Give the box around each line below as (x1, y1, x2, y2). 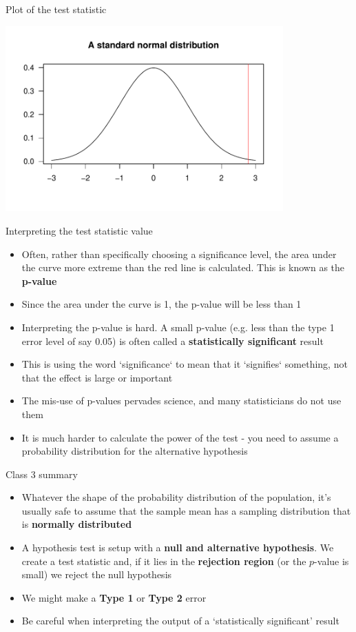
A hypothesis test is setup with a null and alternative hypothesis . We (21, 540, 334, 555)
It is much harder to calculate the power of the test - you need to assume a (21, 430, 339, 444)
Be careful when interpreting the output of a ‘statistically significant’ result (21, 613, 339, 628)
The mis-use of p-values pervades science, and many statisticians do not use (21, 393, 342, 408)
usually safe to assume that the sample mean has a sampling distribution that (21, 503, 351, 517)
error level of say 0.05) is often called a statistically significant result (21, 333, 324, 348)
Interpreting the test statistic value (6, 223, 153, 237)
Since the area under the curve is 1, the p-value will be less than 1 (21, 297, 302, 311)
